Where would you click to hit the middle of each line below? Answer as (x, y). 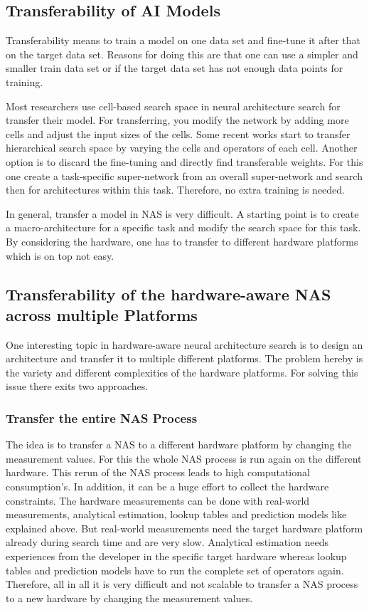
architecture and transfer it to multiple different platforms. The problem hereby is (184, 358)
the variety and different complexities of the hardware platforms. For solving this (182, 372)
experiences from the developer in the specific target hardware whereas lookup (176, 556)
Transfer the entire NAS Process (102, 418)
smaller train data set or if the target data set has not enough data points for (175, 68)
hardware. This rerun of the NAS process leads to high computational (158, 472)
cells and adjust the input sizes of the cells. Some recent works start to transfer (178, 133)
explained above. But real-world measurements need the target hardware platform (184, 528)
